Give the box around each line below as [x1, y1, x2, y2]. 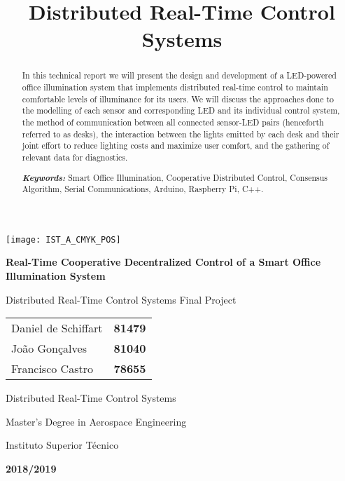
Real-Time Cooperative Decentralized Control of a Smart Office [6, 255, 321, 269]
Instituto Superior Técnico [6, 438, 119, 452]
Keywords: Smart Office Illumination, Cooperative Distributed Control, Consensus [22, 170, 328, 184]
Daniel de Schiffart [11, 320, 103, 337]
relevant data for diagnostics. [22, 151, 128, 163]
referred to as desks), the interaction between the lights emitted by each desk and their [22, 128, 339, 140]
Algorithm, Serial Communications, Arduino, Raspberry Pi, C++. [22, 183, 264, 195]
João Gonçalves [11, 340, 87, 357]
